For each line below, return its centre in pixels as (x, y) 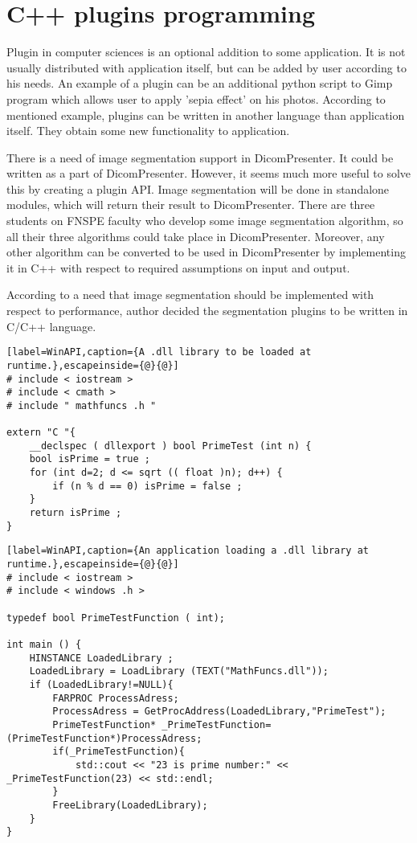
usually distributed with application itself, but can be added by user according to (206, 67)
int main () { (44, 645)
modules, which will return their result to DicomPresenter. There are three (191, 205)
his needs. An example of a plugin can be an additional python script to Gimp (200, 83)
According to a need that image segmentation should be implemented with (190, 295)
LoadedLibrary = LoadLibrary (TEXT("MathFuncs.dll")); (179, 671)
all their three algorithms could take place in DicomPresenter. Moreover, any (196, 236)
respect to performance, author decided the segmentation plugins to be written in (207, 311)
